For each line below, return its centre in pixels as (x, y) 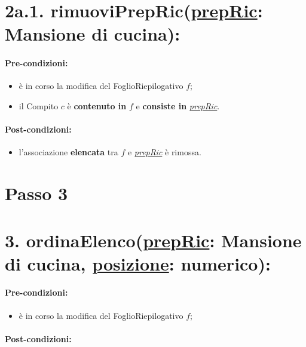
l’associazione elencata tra (68, 152)
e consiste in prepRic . (178, 105)
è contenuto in (97, 105)
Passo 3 (36, 193)
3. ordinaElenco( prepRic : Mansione (153, 240)
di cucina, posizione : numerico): (138, 263)
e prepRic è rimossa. (164, 152)
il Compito (39, 105)
